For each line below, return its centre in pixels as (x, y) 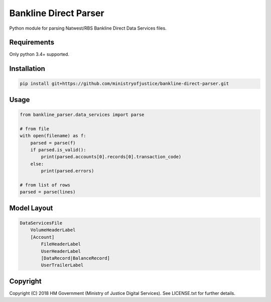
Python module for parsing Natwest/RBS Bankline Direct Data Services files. (88, 28)
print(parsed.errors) (67, 171)
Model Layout (31, 208)
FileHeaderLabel (61, 244)
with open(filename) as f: (53, 136)
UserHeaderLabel (61, 251)
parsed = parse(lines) (48, 192)
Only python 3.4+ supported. (39, 54)
